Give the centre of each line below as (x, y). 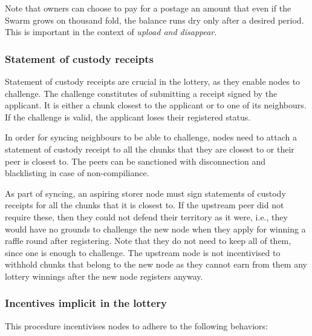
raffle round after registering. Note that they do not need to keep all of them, (148, 241)
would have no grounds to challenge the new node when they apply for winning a (155, 229)
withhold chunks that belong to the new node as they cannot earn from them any (156, 264)
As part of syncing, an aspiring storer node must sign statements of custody (145, 193)
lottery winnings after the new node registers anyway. (104, 276)
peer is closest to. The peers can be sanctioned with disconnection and (135, 161)
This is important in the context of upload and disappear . (111, 32)
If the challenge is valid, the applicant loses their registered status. (128, 117)
